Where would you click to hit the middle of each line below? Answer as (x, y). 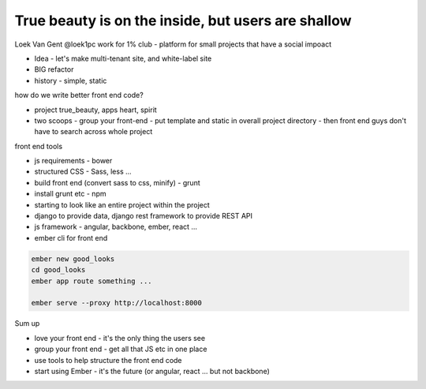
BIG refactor (54, 69)
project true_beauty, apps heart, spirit (95, 110)
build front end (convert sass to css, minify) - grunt (117, 182)
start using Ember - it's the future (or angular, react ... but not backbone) (152, 371)
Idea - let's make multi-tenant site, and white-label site (123, 58)
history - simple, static (71, 80)
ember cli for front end (71, 238)
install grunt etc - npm (70, 194)
